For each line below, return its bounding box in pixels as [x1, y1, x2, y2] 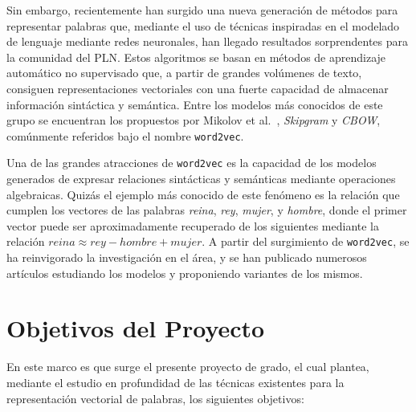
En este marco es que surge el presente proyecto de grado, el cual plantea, [6, 358, 369, 375]
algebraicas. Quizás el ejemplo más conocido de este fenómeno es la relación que [6, 186, 400, 202]
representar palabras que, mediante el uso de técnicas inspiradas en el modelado [6, 17, 400, 34]
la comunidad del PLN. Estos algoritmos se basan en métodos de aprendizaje [6, 48, 386, 65]
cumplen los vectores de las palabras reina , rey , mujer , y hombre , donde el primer [6, 202, 407, 218]
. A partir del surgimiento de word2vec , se [202, 233, 410, 250]
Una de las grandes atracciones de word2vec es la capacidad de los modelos [6, 154, 377, 171]
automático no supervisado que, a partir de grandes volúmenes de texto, [6, 64, 362, 81]
